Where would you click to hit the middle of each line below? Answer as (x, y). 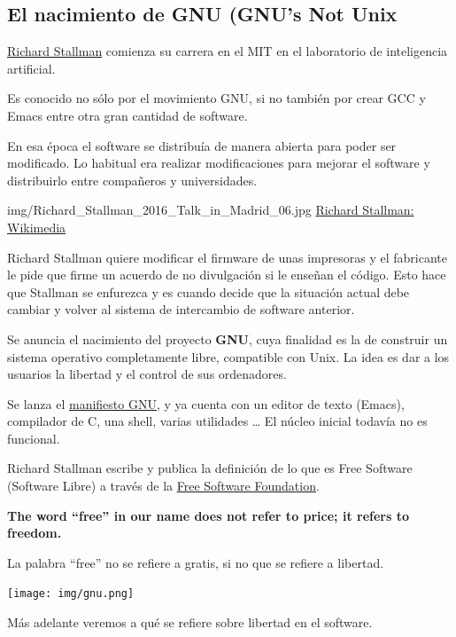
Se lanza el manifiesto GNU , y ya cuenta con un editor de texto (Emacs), (206, 403)
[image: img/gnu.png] (71, 594)
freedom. (35, 533)
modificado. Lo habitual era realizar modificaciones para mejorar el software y (219, 163)
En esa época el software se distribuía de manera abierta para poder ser (202, 145)
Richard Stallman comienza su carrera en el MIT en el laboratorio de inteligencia (228, 51)
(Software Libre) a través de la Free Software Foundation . (163, 486)
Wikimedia (37, 227)
